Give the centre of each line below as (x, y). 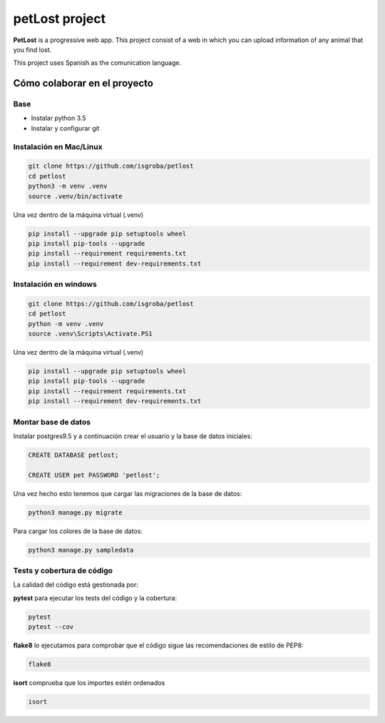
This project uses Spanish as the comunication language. (97, 63)
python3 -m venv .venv (68, 186)
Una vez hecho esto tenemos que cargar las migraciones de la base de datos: (128, 493)
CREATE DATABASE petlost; (73, 455)
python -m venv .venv (66, 324)
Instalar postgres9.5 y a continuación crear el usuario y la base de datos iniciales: (133, 436)
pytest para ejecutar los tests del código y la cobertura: (95, 598)
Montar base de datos (52, 422)
